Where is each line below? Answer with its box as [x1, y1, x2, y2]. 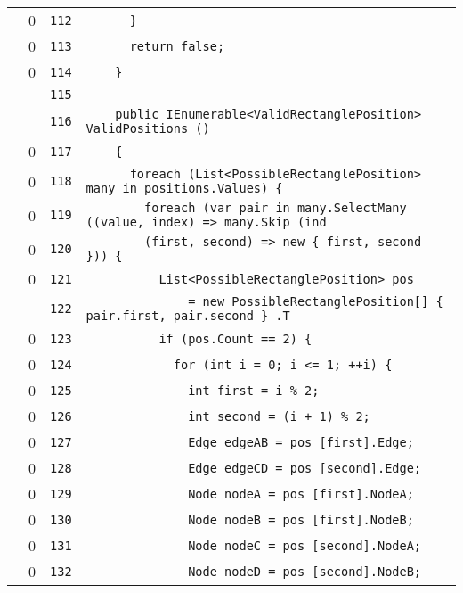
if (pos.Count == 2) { [158, 331, 313, 346]
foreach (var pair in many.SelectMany [144, 201, 407, 215]
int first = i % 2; [188, 383, 320, 398]
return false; [129, 38, 225, 54]
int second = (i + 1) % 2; [188, 408, 370, 424]
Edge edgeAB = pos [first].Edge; [188, 434, 414, 449]
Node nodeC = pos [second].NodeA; [188, 538, 422, 553]
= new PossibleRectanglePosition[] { [188, 294, 443, 309]
